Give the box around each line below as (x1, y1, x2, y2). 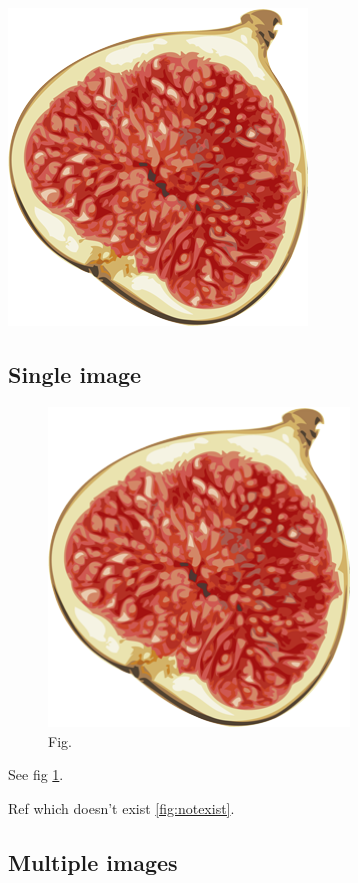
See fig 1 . (8, 764, 64, 785)
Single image (8, 358, 142, 389)
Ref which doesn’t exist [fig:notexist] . (8, 798, 235, 819)
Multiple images (8, 847, 178, 878)
